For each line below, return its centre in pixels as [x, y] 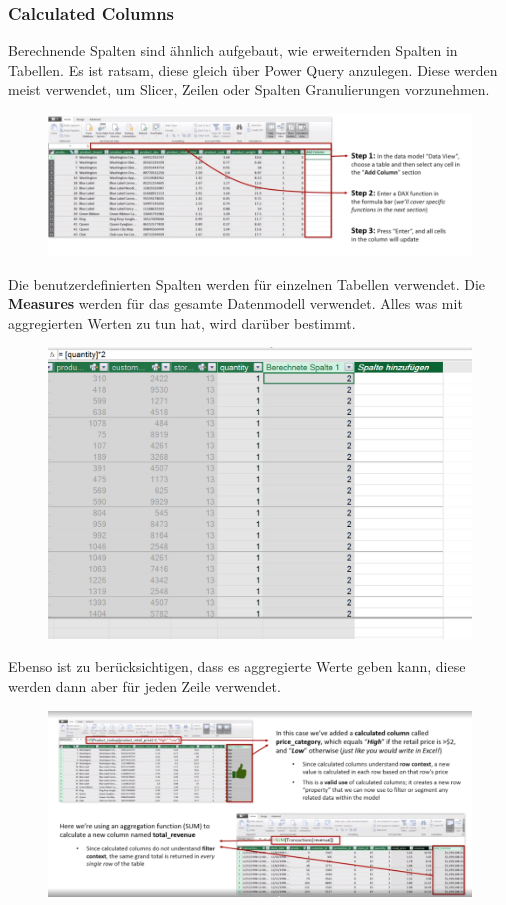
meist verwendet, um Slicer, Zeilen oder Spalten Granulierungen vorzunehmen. [249, 89]
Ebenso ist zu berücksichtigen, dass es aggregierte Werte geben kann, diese [237, 666]
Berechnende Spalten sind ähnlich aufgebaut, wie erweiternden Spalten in [233, 50]
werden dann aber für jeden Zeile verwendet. [144, 685]
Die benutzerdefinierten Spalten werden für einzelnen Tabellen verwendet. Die [246, 283]
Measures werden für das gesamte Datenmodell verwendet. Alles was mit [235, 303]
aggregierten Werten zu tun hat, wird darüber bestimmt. [182, 322]
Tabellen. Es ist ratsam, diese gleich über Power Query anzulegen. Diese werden [253, 69]
